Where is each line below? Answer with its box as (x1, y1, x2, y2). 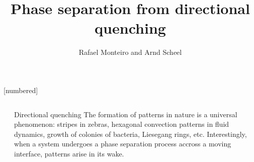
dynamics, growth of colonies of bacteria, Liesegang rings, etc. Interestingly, (14, 128, 247, 139)
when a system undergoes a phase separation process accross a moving (14, 138, 231, 149)
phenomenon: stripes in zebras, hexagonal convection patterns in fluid (14, 119, 229, 129)
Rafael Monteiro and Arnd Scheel (78, 47, 182, 57)
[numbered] (4, 85, 38, 95)
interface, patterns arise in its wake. (14, 148, 124, 158)
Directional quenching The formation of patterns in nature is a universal (14, 109, 237, 119)
